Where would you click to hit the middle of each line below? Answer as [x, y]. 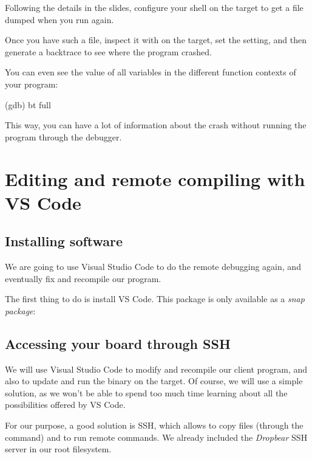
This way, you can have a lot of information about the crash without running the [156, 125]
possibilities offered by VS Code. [65, 405]
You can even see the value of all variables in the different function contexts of [151, 72]
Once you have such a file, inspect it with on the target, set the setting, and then [156, 40]
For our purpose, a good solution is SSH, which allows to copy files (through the [154, 425]
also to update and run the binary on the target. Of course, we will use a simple [154, 381]
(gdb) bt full [28, 104]
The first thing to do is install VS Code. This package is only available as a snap [155, 299]
